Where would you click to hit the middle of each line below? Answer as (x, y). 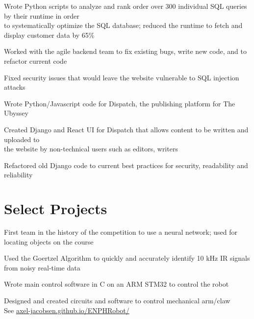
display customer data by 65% (49, 35)
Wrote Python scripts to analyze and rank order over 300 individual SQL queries (126, 6)
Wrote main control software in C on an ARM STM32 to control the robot (116, 284)
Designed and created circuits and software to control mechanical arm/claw (117, 300)
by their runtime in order (42, 15)
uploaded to (22, 139)
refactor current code (36, 61)
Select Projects (56, 209)
